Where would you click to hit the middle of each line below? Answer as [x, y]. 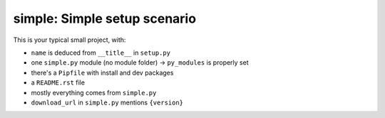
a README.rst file [58, 82]
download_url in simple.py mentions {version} [107, 102]
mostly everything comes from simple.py [94, 92]
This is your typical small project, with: [70, 40]
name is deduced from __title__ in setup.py [101, 53]
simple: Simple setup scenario [104, 18]
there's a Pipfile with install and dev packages [102, 73]
